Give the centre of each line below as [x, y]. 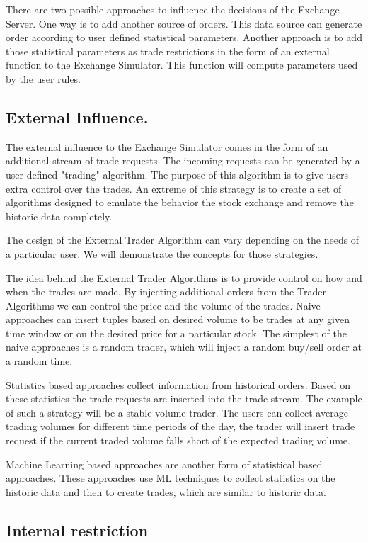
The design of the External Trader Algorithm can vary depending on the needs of [183, 240]
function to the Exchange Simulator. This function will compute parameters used [182, 65]
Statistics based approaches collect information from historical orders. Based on [178, 384]
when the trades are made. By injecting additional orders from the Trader [166, 292]
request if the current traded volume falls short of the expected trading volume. [178, 440]
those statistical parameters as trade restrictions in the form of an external [168, 51]
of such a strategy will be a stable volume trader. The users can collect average [177, 412]
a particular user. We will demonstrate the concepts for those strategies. [162, 253]
